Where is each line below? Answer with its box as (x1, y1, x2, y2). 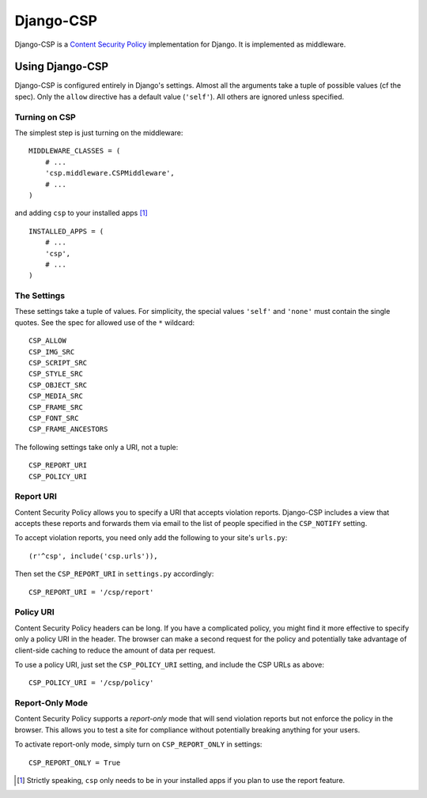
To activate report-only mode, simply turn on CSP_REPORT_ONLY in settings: (14, 739, 263, 749)
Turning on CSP (14, 112, 77, 123)
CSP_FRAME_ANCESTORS (28, 425, 108, 434)
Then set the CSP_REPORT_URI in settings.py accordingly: (14, 569, 214, 579)
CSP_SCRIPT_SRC (28, 358, 88, 367)
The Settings (14, 290, 66, 301)
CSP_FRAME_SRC (28, 403, 83, 411)
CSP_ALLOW (28, 336, 66, 346)
